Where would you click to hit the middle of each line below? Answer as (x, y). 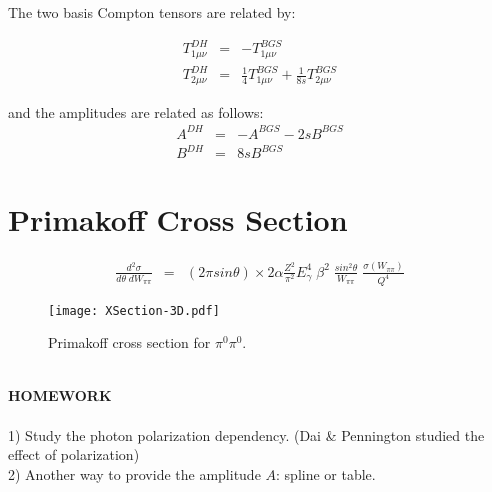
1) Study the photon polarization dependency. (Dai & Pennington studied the (246, 434)
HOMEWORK (60, 395)
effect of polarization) (74, 454)
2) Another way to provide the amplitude (134, 473)
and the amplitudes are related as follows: (136, 111)
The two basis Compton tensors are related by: (152, 12)
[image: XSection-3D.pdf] (134, 310)
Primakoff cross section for (129, 342)
